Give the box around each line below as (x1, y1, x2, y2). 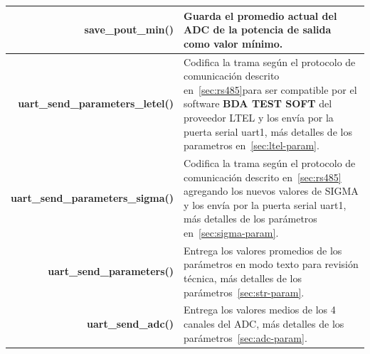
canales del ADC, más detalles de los (184, 316, 344, 331)
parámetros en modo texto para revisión (184, 257, 359, 272)
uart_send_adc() (87, 316, 174, 331)
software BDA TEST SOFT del (184, 96, 332, 111)
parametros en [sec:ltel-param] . (184, 138, 319, 153)
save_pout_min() (84, 22, 174, 37)
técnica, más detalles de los (184, 270, 302, 285)
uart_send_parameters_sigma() (11, 190, 174, 205)
